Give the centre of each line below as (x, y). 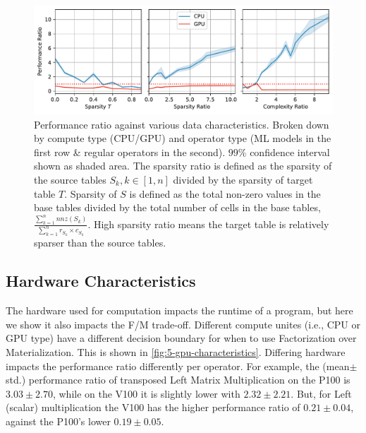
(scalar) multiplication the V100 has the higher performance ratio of (153, 407)
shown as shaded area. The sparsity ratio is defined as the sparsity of (183, 166)
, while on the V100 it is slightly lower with (146, 393)
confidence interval (290, 152)
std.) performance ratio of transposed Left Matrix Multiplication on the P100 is (178, 380)
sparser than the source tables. (100, 243)
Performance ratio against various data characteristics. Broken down (182, 124)
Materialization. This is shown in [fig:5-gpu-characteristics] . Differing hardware (176, 352)
